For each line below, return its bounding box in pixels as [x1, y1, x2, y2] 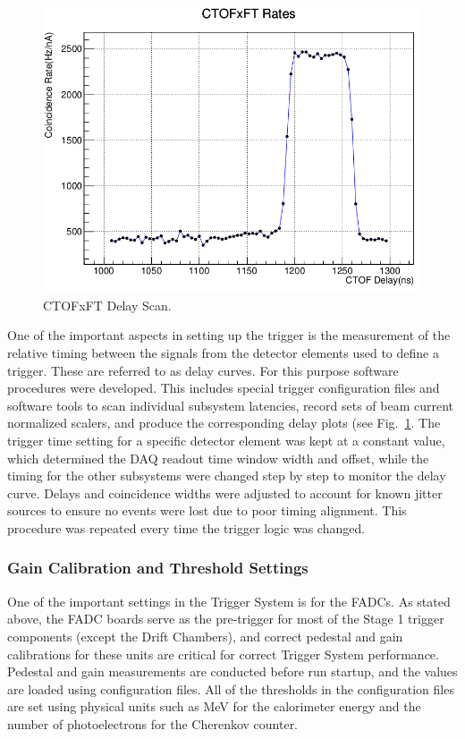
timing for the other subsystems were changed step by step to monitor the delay [7, 466, 446, 485]
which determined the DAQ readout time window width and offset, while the [7, 448, 429, 467]
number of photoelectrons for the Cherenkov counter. [7, 714, 299, 733]
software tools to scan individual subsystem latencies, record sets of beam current [7, 395, 454, 414]
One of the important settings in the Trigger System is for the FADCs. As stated [7, 591, 451, 610]
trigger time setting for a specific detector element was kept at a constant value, [7, 430, 445, 449]
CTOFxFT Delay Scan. [43, 295, 172, 314]
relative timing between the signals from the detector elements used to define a [7, 344, 439, 361]
